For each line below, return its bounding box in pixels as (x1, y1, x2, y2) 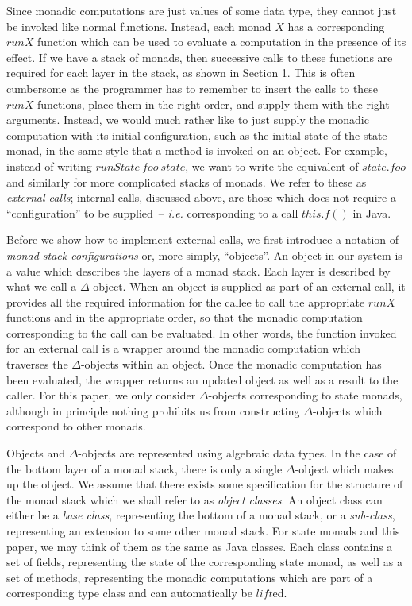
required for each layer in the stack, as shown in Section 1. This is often (6, 64, 356, 81)
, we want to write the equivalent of (185, 157, 359, 174)
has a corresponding (287, 17, 385, 34)
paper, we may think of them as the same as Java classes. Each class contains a (6, 538, 393, 554)
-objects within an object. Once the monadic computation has (80, 356, 382, 372)
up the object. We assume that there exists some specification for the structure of (6, 476, 403, 492)
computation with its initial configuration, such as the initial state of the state (6, 126, 387, 143)
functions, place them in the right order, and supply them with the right (37, 95, 390, 112)
